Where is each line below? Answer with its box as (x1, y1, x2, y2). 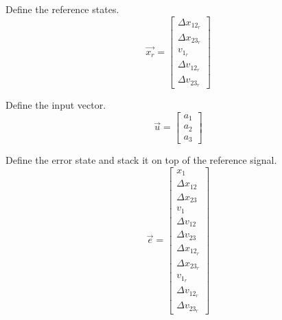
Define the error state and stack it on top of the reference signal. (5, 153, 277, 167)
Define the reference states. (5, 2, 119, 16)
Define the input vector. (5, 98, 106, 112)
